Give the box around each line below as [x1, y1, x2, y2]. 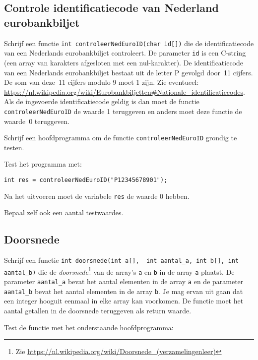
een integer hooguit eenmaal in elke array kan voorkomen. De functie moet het [4, 296, 244, 306]
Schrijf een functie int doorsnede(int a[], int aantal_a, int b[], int [4, 255, 239, 265]
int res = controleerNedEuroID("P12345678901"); [4, 176, 168, 183]
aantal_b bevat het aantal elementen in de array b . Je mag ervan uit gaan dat [4, 286, 243, 296]
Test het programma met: [4, 159, 82, 169]
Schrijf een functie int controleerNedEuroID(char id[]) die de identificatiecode [4, 38, 254, 48]
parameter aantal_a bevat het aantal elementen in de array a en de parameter [4, 276, 244, 287]
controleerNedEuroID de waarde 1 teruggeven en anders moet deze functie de [4, 106, 242, 116]
